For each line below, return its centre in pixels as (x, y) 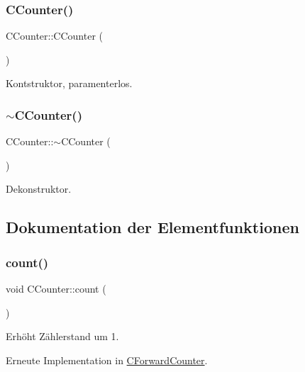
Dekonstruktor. (39, 189)
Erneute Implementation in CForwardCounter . (107, 360)
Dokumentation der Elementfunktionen (152, 227)
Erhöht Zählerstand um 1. (62, 336)
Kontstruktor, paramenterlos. (69, 83)
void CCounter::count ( (56, 288)
